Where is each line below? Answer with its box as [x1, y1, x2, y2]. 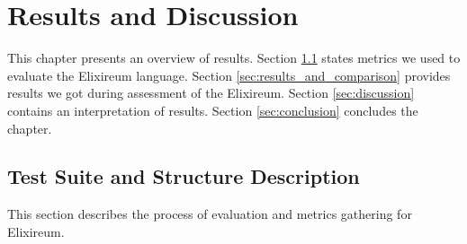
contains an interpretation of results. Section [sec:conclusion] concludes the [7, 100, 418, 119]
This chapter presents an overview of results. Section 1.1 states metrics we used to [7, 48, 461, 67]
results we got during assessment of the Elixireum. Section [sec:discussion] [7, 83, 415, 102]
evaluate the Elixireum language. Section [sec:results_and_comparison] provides [7, 65, 451, 84]
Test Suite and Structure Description [7, 162, 360, 190]
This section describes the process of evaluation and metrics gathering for [7, 205, 412, 223]
